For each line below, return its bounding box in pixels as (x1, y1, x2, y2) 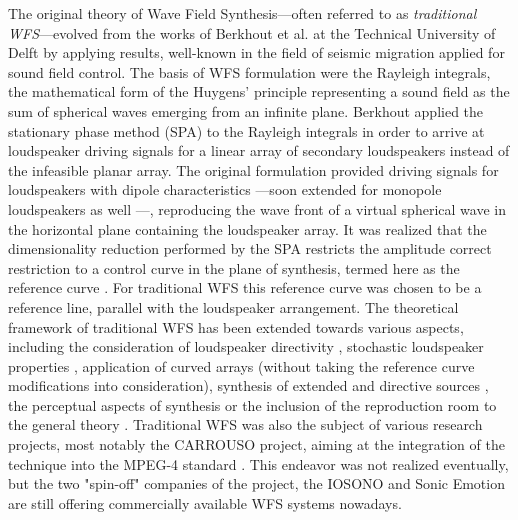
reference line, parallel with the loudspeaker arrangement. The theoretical (8, 296, 459, 317)
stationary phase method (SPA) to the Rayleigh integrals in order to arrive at (8, 120, 485, 141)
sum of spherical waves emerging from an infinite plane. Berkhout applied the (8, 100, 484, 121)
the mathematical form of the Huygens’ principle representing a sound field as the (8, 81, 510, 102)
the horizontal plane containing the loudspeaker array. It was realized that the (8, 218, 487, 239)
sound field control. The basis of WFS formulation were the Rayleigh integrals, (8, 61, 491, 82)
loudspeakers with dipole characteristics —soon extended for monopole (8, 179, 442, 200)
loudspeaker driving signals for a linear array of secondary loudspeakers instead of (8, 140, 510, 161)
